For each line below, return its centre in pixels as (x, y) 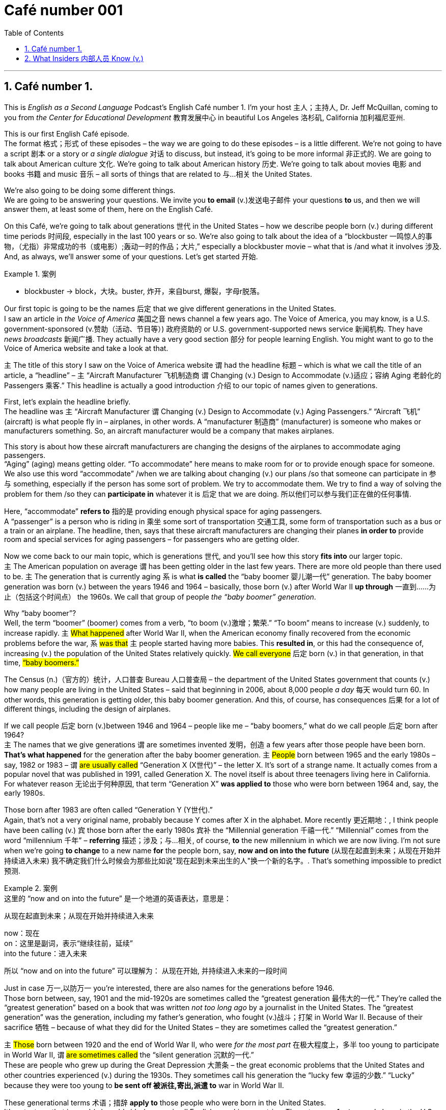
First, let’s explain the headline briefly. (67, 401)
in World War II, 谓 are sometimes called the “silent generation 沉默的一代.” (129, 1054)
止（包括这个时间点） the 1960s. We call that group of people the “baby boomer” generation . (160, 597)
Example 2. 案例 (31, 888)
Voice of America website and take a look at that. (86, 348)
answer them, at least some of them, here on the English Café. (108, 209)
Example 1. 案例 (30, 274)
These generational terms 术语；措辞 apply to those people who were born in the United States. (165, 1102)
